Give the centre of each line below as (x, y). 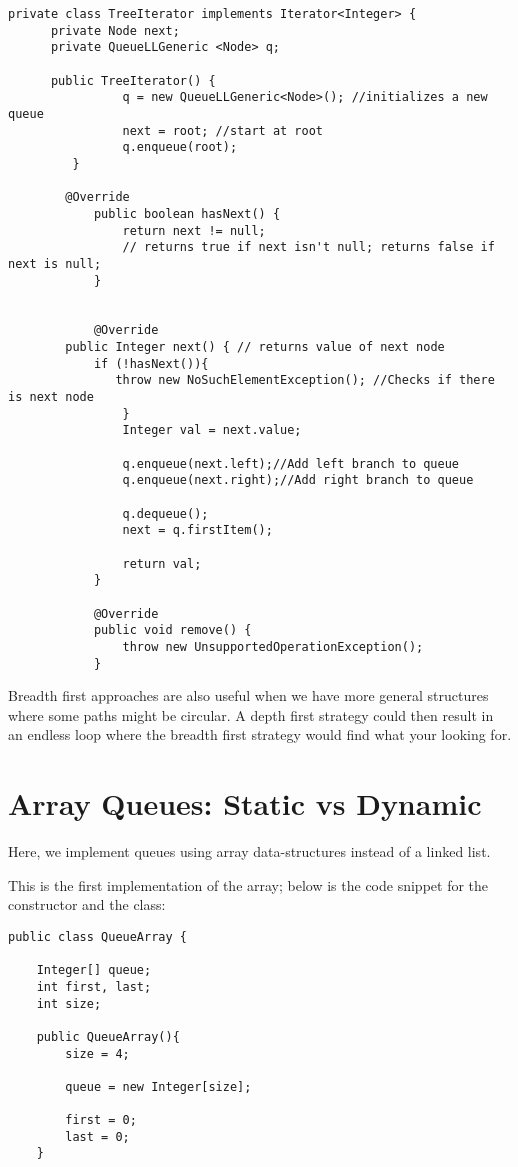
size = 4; (97, 1053)
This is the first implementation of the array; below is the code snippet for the (248, 884)
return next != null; (194, 230)
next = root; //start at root (222, 130)
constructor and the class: (87, 904)
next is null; (55, 263)
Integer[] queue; (94, 970)
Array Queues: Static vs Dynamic (245, 803)
